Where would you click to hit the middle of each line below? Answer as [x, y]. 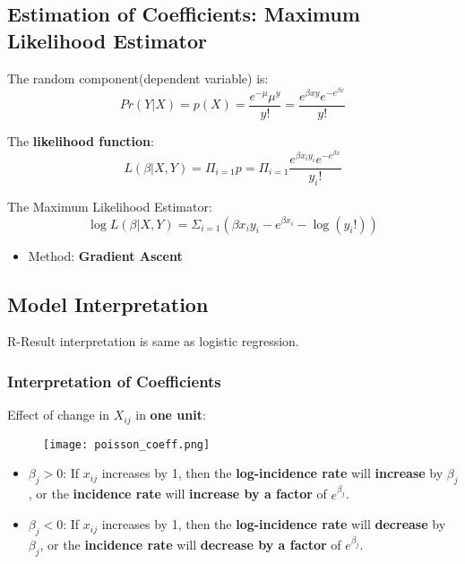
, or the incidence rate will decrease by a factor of [190, 545]
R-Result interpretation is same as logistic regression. [153, 341]
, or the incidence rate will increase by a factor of [177, 494]
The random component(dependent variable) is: [138, 78]
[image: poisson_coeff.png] [127, 444]
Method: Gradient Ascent [105, 255]
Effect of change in [59, 415]
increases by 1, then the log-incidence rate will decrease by [274, 524]
